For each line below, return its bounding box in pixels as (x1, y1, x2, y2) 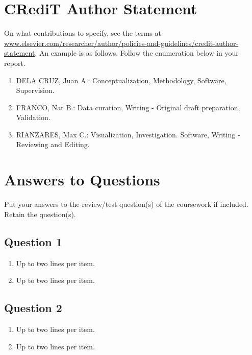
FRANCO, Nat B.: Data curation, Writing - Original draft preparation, (16, 102, 240, 112)
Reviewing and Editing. (16, 139, 90, 150)
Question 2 (4, 300, 62, 316)
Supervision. (16, 85, 55, 96)
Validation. (16, 112, 51, 123)
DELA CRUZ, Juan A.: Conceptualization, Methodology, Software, (16, 75, 226, 85)
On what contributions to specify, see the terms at (4, 28, 161, 38)
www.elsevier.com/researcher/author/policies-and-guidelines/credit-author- (4, 37, 239, 48)
